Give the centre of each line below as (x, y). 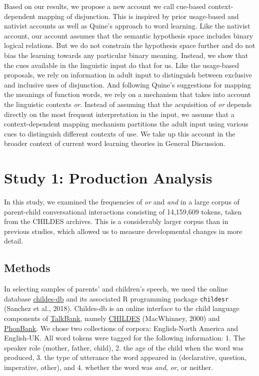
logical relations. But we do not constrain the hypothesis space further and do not (130, 45)
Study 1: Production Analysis (108, 178)
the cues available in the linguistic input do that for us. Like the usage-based (122, 65)
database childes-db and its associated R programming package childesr (116, 298)
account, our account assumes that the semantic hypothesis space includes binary (129, 35)
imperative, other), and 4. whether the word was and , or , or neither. (108, 367)
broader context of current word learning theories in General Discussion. (115, 143)
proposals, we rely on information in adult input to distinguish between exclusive (128, 75)
